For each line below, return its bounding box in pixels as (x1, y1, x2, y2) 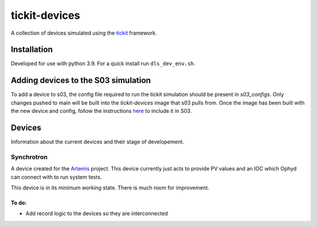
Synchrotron (11, 153, 48, 161)
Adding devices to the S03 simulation (11, 75, 151, 85)
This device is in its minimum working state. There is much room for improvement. (11, 184, 210, 191)
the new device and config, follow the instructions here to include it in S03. (11, 108, 192, 115)
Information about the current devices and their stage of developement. (11, 138, 184, 145)
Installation (11, 45, 53, 55)
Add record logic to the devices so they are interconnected (25, 210, 168, 217)
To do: (11, 199, 27, 206)
